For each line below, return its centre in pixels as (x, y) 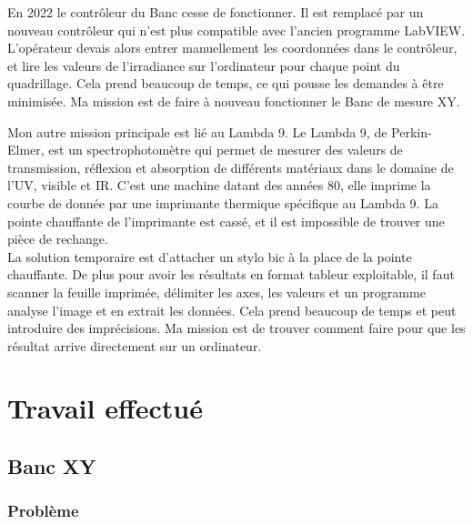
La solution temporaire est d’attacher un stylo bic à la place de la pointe (210, 256)
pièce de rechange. (58, 239)
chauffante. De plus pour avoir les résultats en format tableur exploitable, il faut (231, 274)
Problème (43, 511)
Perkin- (412, 131)
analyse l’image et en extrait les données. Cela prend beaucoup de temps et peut (232, 310)
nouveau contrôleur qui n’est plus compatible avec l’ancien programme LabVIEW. (236, 30)
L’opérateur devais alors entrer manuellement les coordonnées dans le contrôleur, (232, 48)
